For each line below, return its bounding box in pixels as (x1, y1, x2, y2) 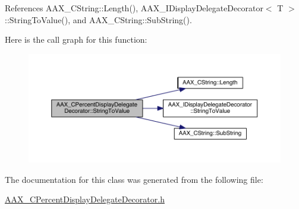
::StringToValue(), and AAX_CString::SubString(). (5, 13, 192, 26)
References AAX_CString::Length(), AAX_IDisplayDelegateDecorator (5, 2, 263, 14)
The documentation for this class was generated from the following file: (5, 173, 263, 185)
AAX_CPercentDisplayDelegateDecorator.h (5, 193, 165, 205)
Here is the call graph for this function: (5, 33, 147, 46)
